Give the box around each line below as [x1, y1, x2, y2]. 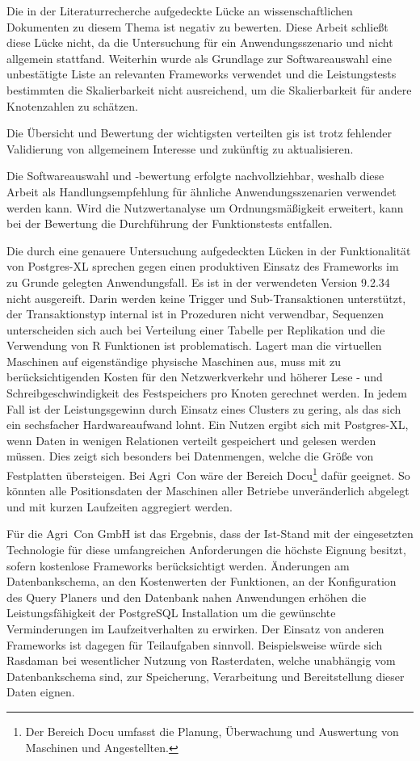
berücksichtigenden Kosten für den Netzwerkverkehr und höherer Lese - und [6, 368, 383, 385]
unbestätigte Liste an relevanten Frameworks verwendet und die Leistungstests [6, 65, 397, 82]
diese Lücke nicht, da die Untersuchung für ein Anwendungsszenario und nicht [6, 34, 393, 51]
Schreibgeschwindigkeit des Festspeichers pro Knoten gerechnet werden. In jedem [6, 385, 407, 402]
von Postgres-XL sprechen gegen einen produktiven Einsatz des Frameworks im [6, 258, 399, 275]
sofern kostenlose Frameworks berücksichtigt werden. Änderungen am [6, 557, 350, 574]
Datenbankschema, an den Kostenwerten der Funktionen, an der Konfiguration [6, 573, 397, 590]
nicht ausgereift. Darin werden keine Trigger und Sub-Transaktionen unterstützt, [6, 289, 406, 306]
